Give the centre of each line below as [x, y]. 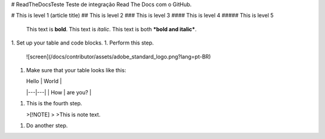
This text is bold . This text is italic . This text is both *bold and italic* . [111, 29]
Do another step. [47, 125]
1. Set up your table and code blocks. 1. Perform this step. [82, 43]
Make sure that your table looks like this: [76, 70]
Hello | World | [44, 81]
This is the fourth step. [54, 103]
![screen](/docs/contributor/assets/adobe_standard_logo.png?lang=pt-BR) [119, 57]
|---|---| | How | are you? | [59, 92]
